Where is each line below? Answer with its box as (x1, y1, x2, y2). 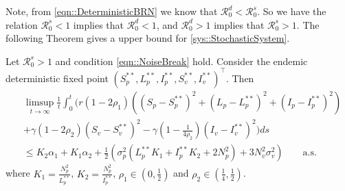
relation (5, 17, 38, 31)
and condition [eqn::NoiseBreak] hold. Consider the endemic (55, 53, 308, 68)
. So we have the (257, 4, 326, 18)
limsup (25, 97, 54, 107)
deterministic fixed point (5, 71, 109, 85)
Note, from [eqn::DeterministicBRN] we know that (5, 4, 218, 18)
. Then (225, 71, 254, 85)
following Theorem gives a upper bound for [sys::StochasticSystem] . (5, 31, 290, 45)
